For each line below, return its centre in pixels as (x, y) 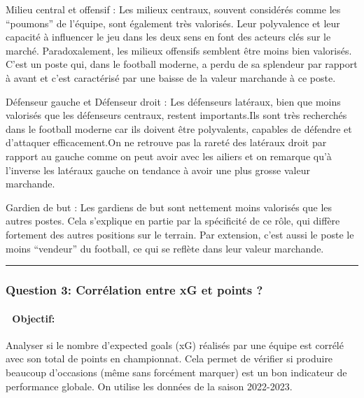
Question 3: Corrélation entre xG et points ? (134, 290)
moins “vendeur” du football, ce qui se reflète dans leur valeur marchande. (165, 248)
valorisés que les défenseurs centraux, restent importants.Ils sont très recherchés (176, 115)
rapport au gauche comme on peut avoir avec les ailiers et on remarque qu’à (169, 156)
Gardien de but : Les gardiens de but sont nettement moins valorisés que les (169, 207)
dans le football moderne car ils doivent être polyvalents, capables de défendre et (179, 128)
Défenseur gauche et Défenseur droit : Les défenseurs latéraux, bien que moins (173, 101)
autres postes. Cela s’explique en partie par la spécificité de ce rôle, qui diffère (173, 221)
